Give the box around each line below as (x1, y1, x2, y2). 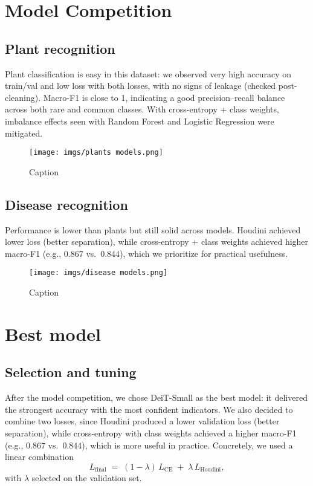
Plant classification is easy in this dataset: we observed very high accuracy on (5, 67, 292, 80)
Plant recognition (5, 39, 115, 57)
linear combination (5, 450, 74, 463)
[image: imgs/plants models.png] (29, 148, 163, 157)
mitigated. (5, 126, 43, 139)
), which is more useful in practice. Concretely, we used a (82, 438, 293, 451)
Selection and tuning (5, 363, 137, 381)
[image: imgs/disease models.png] (29, 268, 168, 277)
